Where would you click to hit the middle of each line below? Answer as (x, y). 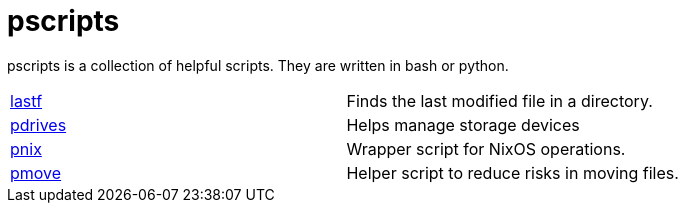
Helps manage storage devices (463, 124)
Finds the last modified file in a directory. (499, 100)
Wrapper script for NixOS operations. (486, 148)
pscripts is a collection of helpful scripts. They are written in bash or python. (258, 65)
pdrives (38, 124)
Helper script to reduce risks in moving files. (512, 172)
